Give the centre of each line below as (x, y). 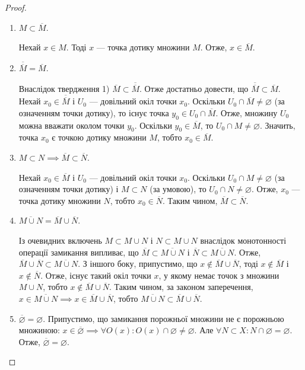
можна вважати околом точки (72, 125)
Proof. (16, 7)
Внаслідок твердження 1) (64, 89)
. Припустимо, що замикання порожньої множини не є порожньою (163, 318)
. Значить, (277, 125)
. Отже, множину (247, 112)
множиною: (39, 330)
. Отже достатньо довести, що (194, 89)
